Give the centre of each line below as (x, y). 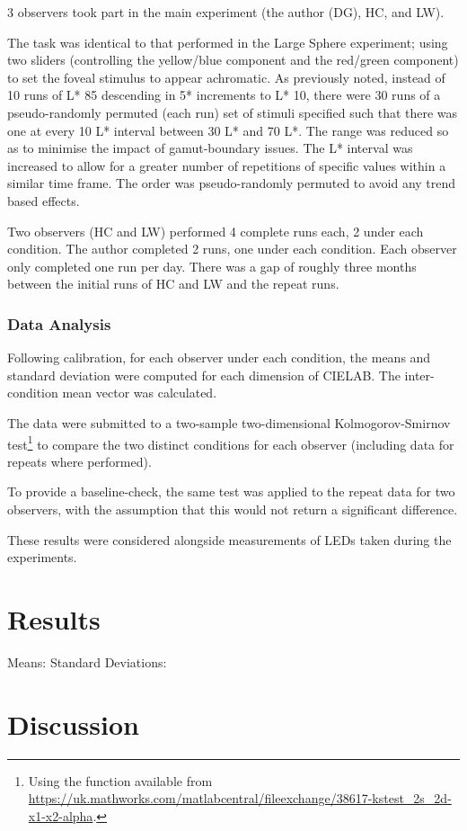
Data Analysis (59, 323)
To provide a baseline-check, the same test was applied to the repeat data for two (231, 491)
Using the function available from (120, 780)
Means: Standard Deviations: (87, 661)
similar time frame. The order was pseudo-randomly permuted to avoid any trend (232, 183)
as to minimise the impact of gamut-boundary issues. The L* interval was (210, 148)
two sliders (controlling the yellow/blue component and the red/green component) (233, 60)
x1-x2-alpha (61, 815)
